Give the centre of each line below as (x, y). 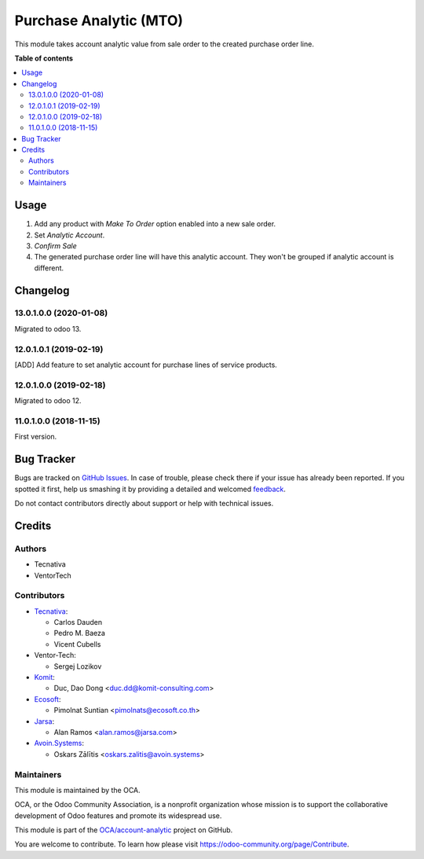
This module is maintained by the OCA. (77, 790)
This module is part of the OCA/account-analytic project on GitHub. (124, 830)
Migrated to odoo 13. (48, 329)
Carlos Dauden (78, 622)
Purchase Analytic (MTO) (99, 20)
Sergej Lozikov (78, 666)
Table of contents (44, 58)
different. (49, 268)
